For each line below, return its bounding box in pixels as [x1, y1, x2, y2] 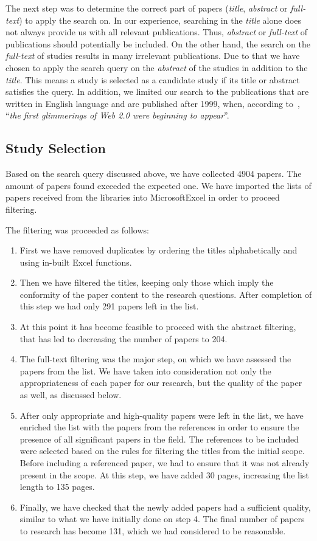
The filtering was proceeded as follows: [5, 223, 149, 236]
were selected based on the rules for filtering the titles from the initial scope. [19, 444, 305, 457]
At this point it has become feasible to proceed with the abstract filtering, [19, 320, 296, 333]
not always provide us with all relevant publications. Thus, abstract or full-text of [5, 26, 308, 38]
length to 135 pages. [19, 480, 95, 493]
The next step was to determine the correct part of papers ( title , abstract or [5, 2, 288, 14]
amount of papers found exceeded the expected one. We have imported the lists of [5, 179, 312, 191]
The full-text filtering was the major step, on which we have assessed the [19, 353, 291, 365]
